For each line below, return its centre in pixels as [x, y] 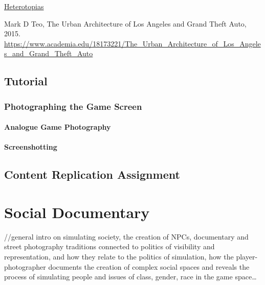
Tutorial [26, 81]
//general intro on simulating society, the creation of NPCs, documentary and [126, 236]
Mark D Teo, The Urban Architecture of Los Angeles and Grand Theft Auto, [125, 23]
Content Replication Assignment [92, 174]
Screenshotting [31, 147]
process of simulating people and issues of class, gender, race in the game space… [130, 277]
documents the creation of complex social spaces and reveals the [149, 266]
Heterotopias [24, 6]
